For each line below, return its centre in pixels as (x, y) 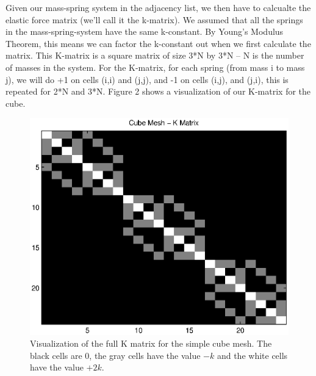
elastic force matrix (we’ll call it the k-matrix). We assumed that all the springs (154, 19)
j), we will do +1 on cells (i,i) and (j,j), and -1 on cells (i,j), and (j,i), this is (147, 79)
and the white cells (252, 355)
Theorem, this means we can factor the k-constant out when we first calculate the (158, 43)
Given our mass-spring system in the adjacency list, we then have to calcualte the (158, 7)
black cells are (56, 355)
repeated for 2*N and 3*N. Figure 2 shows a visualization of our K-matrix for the (158, 91)
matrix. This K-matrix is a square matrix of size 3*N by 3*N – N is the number (155, 55)
